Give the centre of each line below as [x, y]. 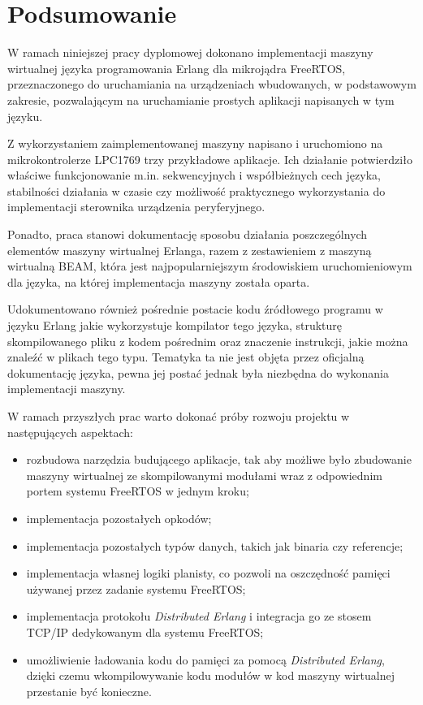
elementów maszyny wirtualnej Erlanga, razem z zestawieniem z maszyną [190, 250]
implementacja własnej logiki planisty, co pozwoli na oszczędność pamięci [208, 573]
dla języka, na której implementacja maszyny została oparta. [159, 281]
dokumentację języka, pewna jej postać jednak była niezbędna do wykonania [198, 372]
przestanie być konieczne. [89, 691]
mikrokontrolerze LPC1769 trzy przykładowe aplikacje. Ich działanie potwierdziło [210, 159]
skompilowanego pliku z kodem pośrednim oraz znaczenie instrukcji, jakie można [208, 341]
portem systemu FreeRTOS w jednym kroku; [138, 491]
